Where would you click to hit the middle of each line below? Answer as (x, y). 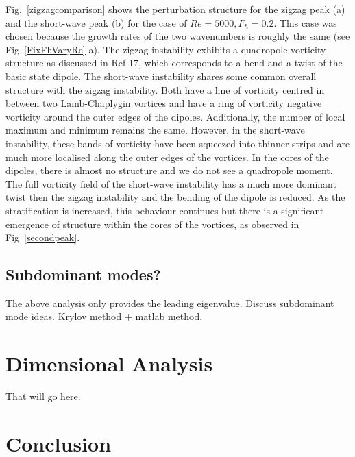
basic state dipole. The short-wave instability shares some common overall (161, 76)
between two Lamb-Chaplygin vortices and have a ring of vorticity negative (164, 103)
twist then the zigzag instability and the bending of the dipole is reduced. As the (175, 197)
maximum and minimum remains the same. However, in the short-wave (155, 130)
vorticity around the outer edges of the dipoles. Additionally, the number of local (175, 116)
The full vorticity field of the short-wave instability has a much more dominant (171, 183)
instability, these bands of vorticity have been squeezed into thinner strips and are (178, 143)
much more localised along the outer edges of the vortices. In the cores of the (167, 157)
